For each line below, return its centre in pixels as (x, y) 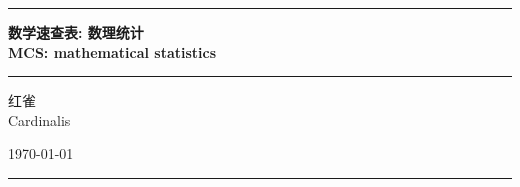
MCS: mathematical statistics (112, 51)
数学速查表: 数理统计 (76, 32)
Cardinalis (39, 119)
